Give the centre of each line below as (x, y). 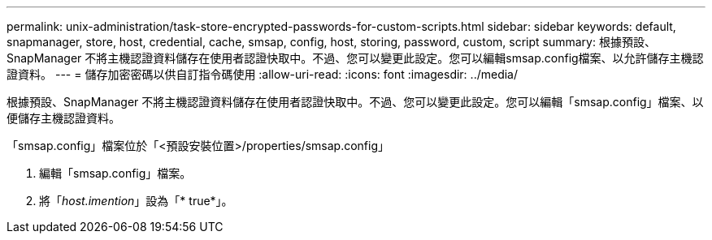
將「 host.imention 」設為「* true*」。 (136, 201)
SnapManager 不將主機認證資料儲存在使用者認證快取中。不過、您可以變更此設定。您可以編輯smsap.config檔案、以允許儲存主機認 (355, 58)
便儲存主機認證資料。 (63, 118)
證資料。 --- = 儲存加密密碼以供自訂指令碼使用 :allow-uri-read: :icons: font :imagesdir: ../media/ (263, 74)
